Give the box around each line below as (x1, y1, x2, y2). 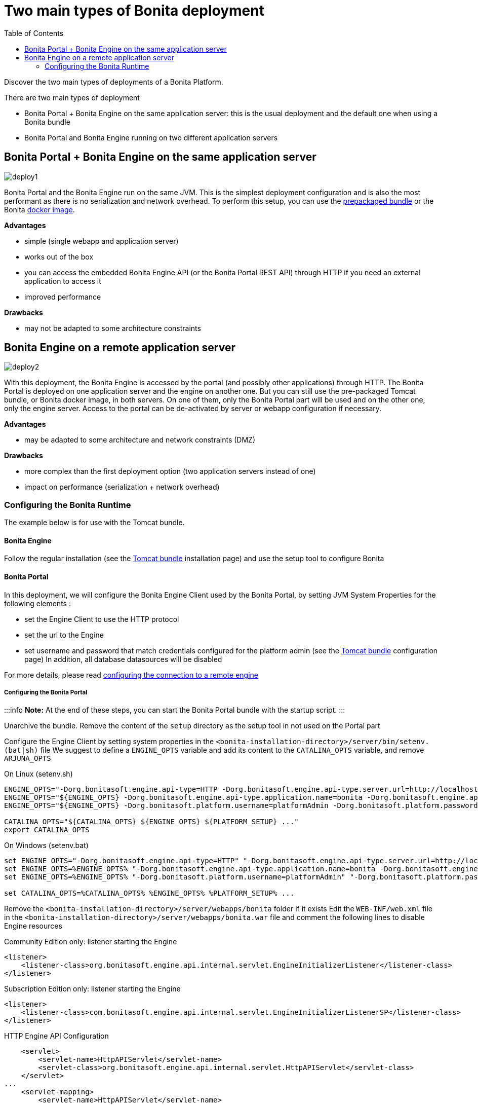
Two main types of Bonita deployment (4, 2, 264, 19)
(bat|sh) (4, 746, 38, 755)
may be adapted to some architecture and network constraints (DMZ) (24, 435, 256, 445)
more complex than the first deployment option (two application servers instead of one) (24, 467, 316, 476)
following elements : (4, 599, 71, 608)
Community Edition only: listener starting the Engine (4, 937, 177, 946)
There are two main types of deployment (4, 93, 140, 102)
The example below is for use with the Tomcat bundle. (4, 518, 185, 527)
